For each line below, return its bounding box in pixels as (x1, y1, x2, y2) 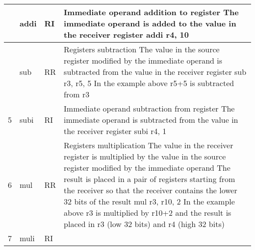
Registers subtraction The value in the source (64, 44, 220, 55)
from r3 (64, 89, 90, 100)
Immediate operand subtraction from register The (64, 103, 235, 114)
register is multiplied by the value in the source (64, 151, 226, 162)
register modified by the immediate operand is (64, 55, 223, 66)
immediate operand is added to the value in (64, 18, 236, 29)
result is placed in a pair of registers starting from (64, 173, 235, 184)
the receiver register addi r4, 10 (64, 29, 189, 40)
